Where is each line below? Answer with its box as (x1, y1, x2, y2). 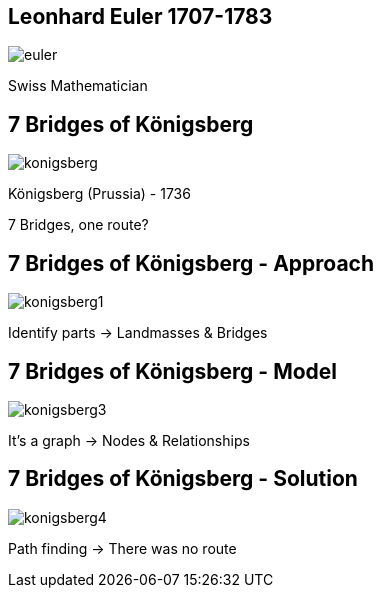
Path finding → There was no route (8, 539, 237, 557)
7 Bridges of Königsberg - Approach (8, 250, 375, 276)
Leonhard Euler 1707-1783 (8, 4, 273, 29)
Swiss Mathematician (8, 77, 148, 95)
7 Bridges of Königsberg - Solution (8, 466, 358, 492)
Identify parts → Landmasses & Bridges (8, 324, 268, 342)
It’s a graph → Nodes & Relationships (8, 431, 250, 449)
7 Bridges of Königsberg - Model (8, 358, 338, 384)
